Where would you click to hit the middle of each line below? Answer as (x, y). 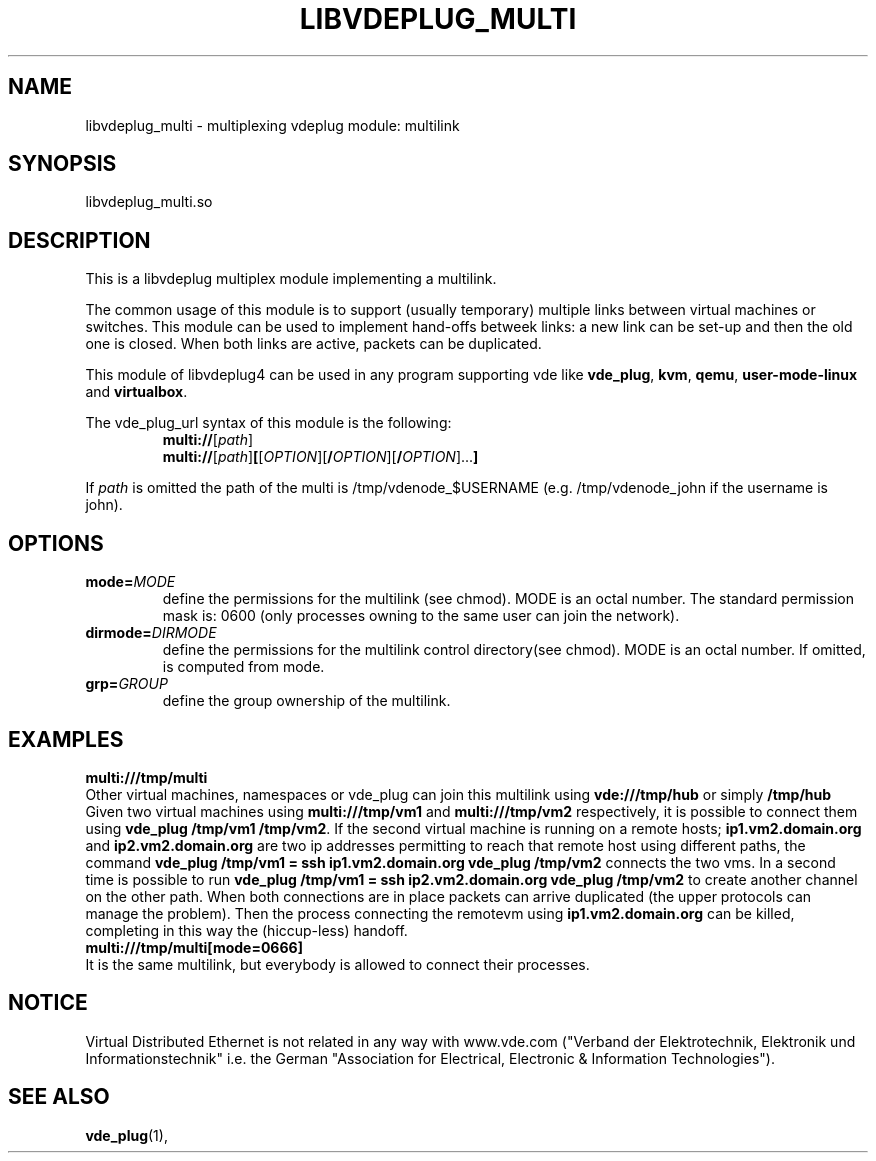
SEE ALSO (59, 1097)
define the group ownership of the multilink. (306, 701)
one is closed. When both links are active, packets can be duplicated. (313, 344)
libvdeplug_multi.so (149, 202)
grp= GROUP (126, 684)
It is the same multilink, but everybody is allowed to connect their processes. (337, 964)
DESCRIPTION (79, 240)
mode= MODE (130, 582)
